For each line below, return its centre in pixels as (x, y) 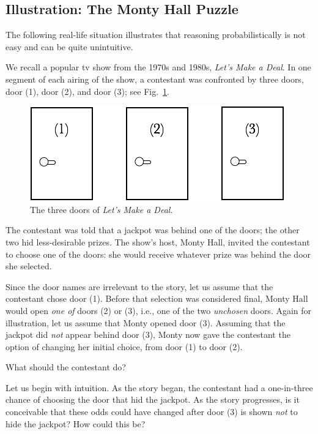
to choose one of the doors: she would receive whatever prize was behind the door (158, 254)
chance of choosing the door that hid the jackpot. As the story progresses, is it (153, 399)
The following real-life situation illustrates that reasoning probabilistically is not (156, 35)
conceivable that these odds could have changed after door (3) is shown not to (152, 412)
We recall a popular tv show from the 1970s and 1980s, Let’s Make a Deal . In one (158, 67)
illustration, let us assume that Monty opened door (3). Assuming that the (146, 322)
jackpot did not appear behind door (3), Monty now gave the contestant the (148, 335)
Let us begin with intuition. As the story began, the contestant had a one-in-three (159, 387)
